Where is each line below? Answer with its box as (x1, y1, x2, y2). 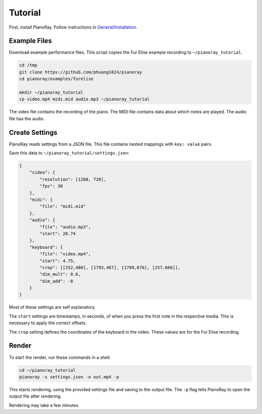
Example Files (9, 37, 52, 45)
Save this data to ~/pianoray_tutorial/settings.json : (9, 150, 130, 156)
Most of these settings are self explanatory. (9, 304, 96, 310)
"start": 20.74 (39, 231, 76, 236)
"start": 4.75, (39, 258, 76, 264)
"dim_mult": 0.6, (39, 271, 81, 277)
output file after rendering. (9, 393, 62, 399)
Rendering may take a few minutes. (9, 402, 80, 408)
